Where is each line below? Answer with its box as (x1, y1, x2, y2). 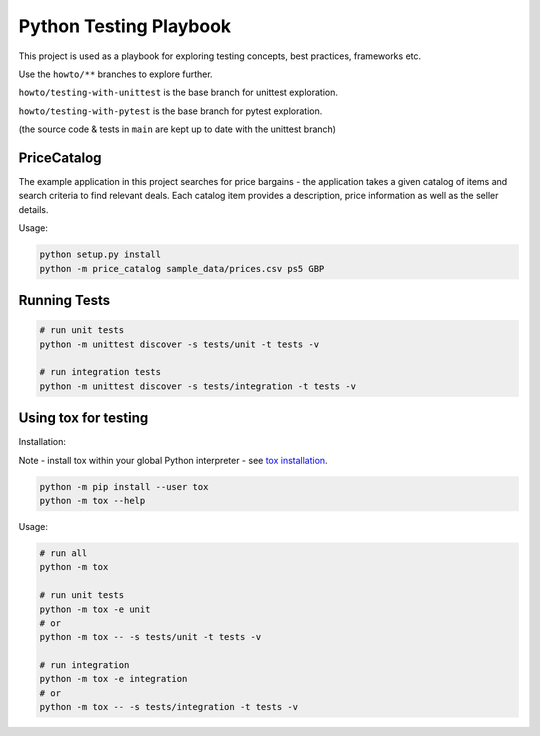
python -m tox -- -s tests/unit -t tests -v (39, 631, 262, 643)
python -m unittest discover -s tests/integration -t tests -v (39, 380, 357, 392)
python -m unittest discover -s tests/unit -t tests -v (39, 338, 320, 350)
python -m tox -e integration (39, 673, 188, 685)
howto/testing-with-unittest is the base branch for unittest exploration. (18, 86, 339, 99)
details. (18, 203, 49, 215)
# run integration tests (39, 366, 162, 378)
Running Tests (18, 291, 110, 309)
